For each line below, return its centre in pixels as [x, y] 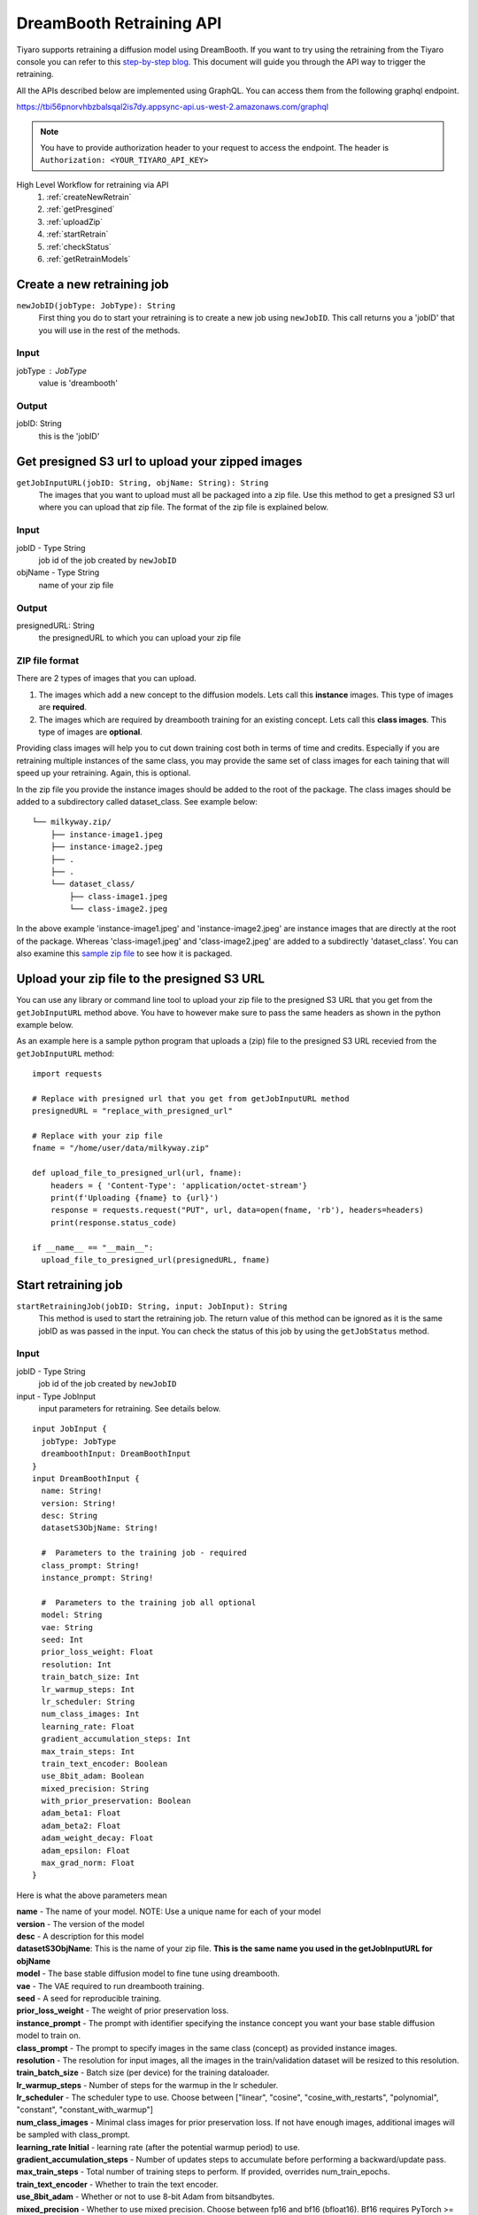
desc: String [69, 1516]
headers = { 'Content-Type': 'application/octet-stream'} [179, 1185]
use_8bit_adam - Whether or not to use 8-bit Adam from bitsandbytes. [146, 2196]
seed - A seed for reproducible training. [89, 1998]
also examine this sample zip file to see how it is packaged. [124, 953]
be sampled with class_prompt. [73, 2134]
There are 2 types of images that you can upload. [106, 679]
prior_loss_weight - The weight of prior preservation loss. [123, 2010]
